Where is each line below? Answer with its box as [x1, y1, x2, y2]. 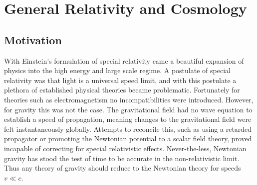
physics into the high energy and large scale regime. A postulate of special [4, 65, 231, 76]
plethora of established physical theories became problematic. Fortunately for [4, 85, 240, 95]
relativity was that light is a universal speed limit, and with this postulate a [4, 75, 237, 85]
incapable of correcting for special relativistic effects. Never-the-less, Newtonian [4, 143, 247, 153]
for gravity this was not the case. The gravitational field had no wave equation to [4, 104, 253, 114]
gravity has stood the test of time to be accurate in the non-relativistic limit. [4, 153, 240, 163]
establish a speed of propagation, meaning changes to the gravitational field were [4, 114, 252, 124]
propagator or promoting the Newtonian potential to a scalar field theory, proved [4, 133, 252, 144]
